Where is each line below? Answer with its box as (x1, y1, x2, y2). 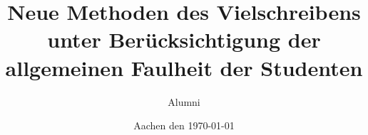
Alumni (168, 94, 200, 109)
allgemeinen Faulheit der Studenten (5, 53, 363, 82)
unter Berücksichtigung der (47, 25, 321, 54)
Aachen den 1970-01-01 (133, 118, 235, 133)
